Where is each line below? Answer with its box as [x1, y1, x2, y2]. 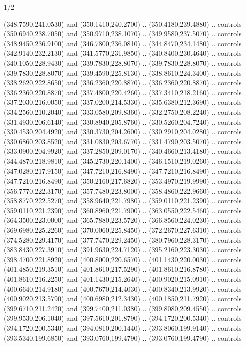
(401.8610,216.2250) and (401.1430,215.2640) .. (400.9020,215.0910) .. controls [4, 274, 242, 284]
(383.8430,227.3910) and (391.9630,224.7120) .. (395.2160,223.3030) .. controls [4, 244, 242, 255]
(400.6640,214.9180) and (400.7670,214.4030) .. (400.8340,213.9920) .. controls [4, 283, 242, 294]
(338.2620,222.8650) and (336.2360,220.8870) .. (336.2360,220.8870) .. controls [4, 77, 242, 88]
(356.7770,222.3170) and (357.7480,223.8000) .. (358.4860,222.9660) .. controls [4, 185, 242, 196]
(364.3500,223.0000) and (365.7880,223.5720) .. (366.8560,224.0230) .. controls [4, 215, 242, 225]
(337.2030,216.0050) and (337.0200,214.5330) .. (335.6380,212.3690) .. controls [4, 97, 242, 107]
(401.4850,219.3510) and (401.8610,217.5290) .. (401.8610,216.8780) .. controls [4, 264, 242, 274]
